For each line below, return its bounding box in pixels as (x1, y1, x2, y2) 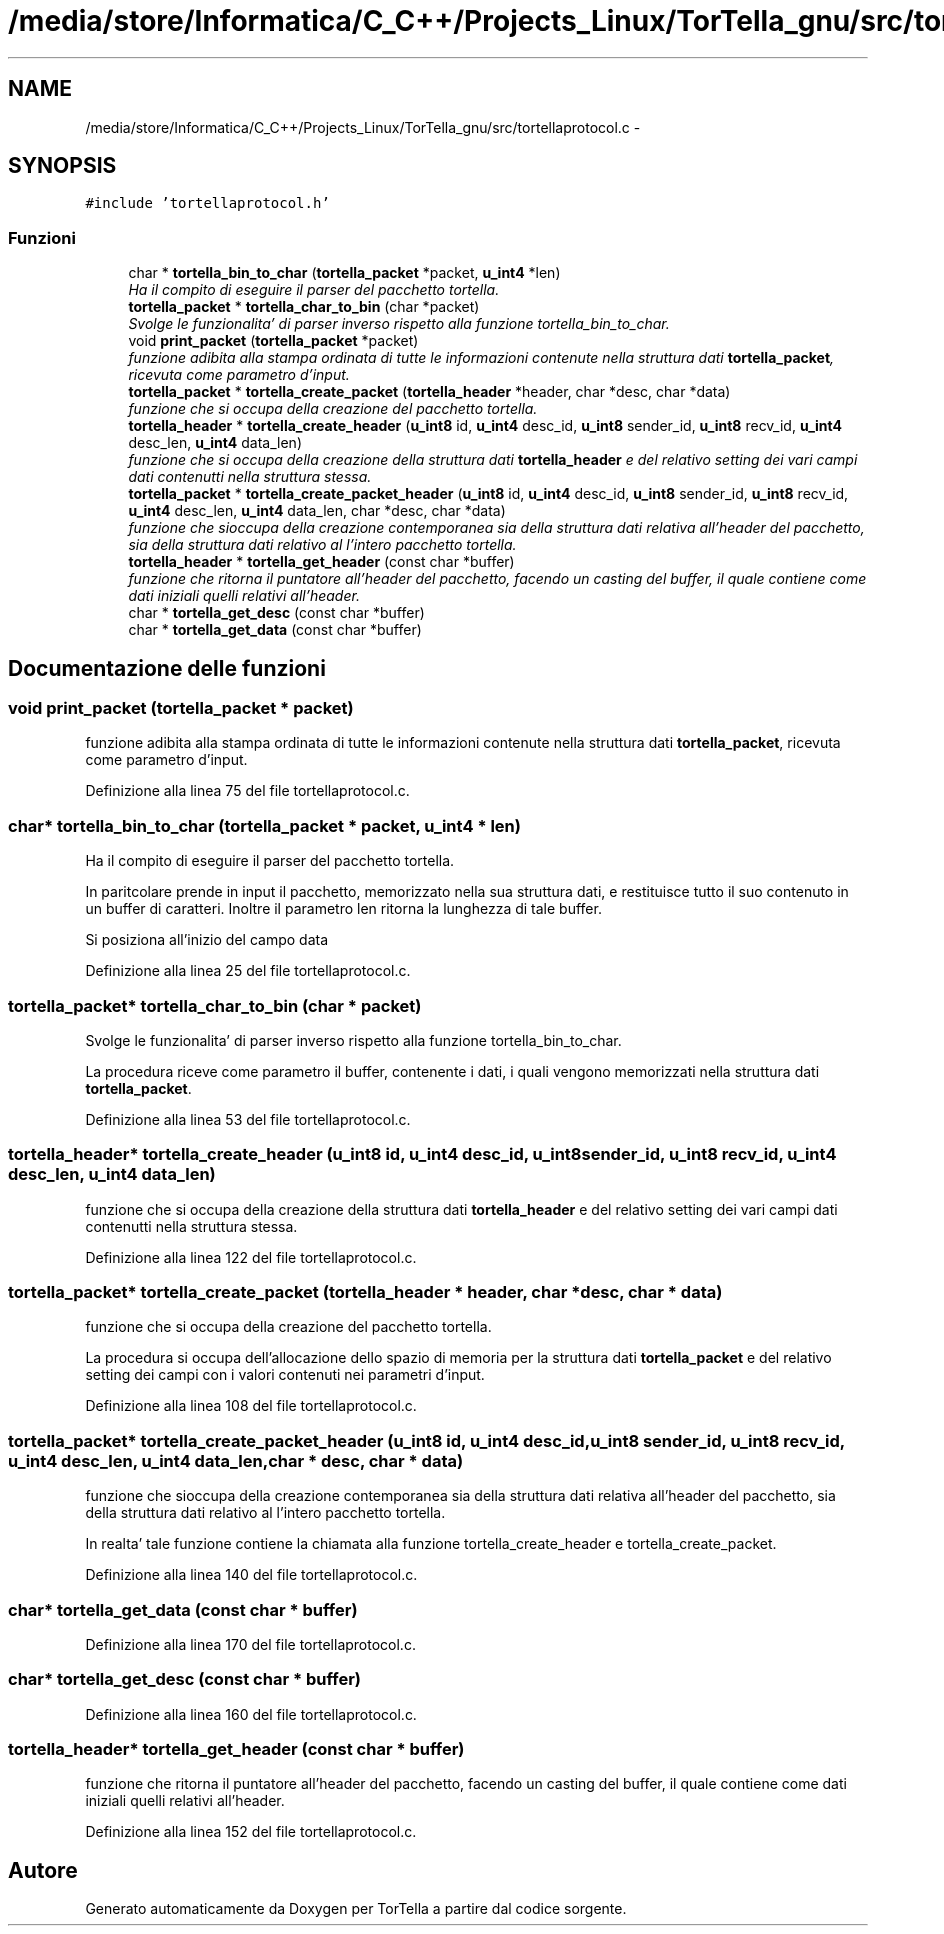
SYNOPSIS (8, 153, 117, 179)
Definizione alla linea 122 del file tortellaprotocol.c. (85, 1248, 417, 1266)
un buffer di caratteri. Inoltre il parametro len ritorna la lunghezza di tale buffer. (85, 900, 602, 918)
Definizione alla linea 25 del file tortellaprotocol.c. (85, 962, 411, 980)
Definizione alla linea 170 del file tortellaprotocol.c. (85, 1635, 416, 1653)
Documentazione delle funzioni (8, 655, 326, 681)
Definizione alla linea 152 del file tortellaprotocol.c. (85, 1823, 417, 1841)
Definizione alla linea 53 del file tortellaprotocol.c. (85, 1110, 411, 1128)
